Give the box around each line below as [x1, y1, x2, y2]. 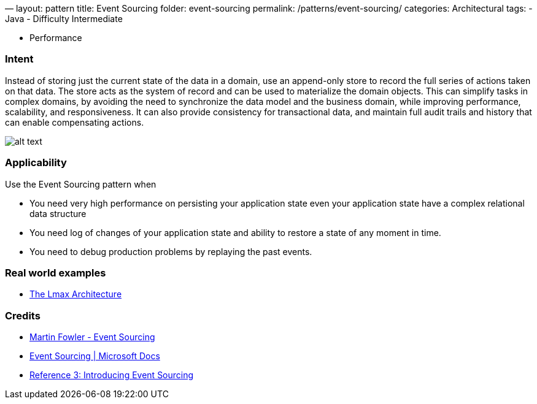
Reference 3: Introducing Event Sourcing [29, 370, 194, 380]
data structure [29, 208, 87, 219]
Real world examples [5, 266, 106, 279]
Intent [5, 53, 34, 66]
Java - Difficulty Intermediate [5, 13, 123, 24]
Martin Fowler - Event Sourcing [29, 332, 155, 342]
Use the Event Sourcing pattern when [5, 178, 156, 189]
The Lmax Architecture [29, 289, 122, 300]
